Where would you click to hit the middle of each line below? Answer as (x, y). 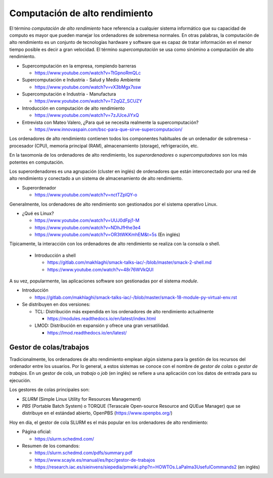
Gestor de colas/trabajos (49, 347)
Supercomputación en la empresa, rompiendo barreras (79, 66)
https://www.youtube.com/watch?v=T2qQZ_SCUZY (88, 101)
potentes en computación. (37, 162)
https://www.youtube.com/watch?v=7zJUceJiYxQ (87, 115)
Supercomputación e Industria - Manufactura (69, 94)
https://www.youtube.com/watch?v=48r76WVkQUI (100, 269)
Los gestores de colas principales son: (50, 390)
